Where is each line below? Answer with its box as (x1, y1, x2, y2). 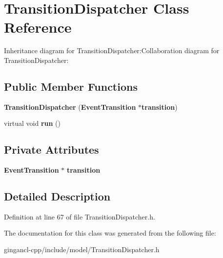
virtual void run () (4, 118, 61, 128)
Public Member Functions (4, 79, 138, 94)
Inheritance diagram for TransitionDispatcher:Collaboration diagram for (4, 45, 220, 56)
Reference (4, 17, 72, 37)
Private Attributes (4, 142, 99, 157)
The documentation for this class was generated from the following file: (4, 228, 216, 238)
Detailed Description (4, 189, 111, 204)
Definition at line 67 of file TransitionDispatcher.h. (4, 211, 155, 221)
